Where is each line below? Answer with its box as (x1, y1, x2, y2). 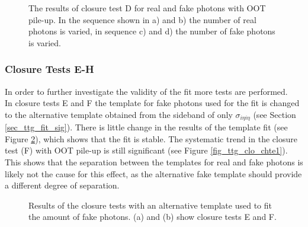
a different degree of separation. (5, 179, 120, 191)
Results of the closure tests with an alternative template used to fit (28, 199, 272, 211)
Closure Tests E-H (5, 62, 94, 76)
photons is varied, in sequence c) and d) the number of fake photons (28, 25, 275, 37)
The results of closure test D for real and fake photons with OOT (28, 2, 266, 14)
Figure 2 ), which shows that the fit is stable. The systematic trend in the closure (5, 132, 297, 145)
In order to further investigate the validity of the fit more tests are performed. (5, 85, 288, 97)
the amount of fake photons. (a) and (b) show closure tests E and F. (28, 210, 277, 223)
